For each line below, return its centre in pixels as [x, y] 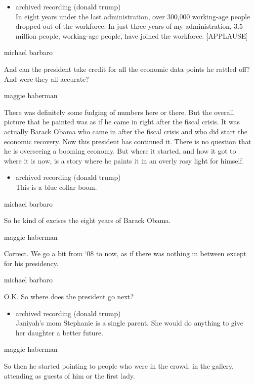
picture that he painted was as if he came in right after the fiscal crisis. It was [122, 122]
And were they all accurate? [46, 79]
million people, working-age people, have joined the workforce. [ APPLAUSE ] [132, 35]
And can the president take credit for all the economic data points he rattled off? [127, 69]
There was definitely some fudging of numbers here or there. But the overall [119, 112]
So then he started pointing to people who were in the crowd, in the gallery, [119, 366]
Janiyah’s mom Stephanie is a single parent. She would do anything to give [129, 323]
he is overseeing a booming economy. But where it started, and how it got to [120, 151]
